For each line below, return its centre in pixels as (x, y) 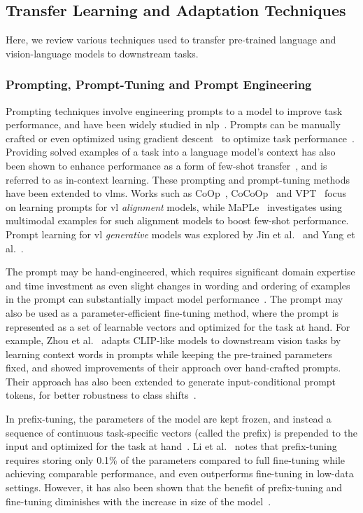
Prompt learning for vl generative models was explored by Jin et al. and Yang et (180, 234)
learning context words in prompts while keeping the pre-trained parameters (169, 354)
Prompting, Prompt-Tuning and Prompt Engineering (159, 84)
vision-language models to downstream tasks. (102, 53)
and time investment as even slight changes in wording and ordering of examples (178, 285)
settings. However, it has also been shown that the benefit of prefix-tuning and (174, 487)
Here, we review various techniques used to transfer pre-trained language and (171, 40)
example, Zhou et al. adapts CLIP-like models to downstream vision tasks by (173, 340)
